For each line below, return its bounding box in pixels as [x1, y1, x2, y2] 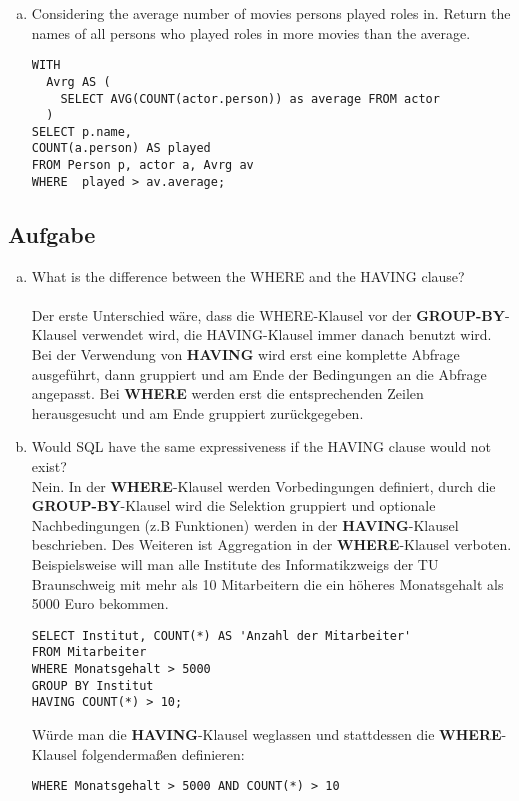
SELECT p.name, [31, 124, 133, 139]
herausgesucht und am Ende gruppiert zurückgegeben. [31, 402, 364, 423]
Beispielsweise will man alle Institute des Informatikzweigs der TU [31, 553, 439, 574]
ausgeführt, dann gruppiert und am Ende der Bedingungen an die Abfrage [31, 363, 487, 384]
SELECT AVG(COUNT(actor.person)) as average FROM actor [60, 91, 440, 106]
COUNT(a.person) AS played [31, 141, 211, 156]
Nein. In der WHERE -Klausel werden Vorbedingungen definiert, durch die [31, 475, 496, 496]
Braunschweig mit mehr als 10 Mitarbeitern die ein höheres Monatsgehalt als [31, 573, 504, 594]
